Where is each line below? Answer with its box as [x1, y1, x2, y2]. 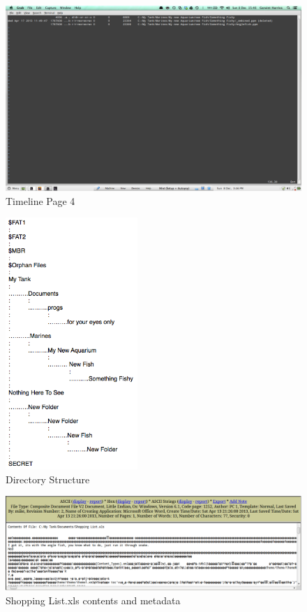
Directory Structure [6, 471, 90, 486]
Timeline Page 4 [6, 193, 75, 208]
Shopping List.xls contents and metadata [6, 592, 181, 607]
